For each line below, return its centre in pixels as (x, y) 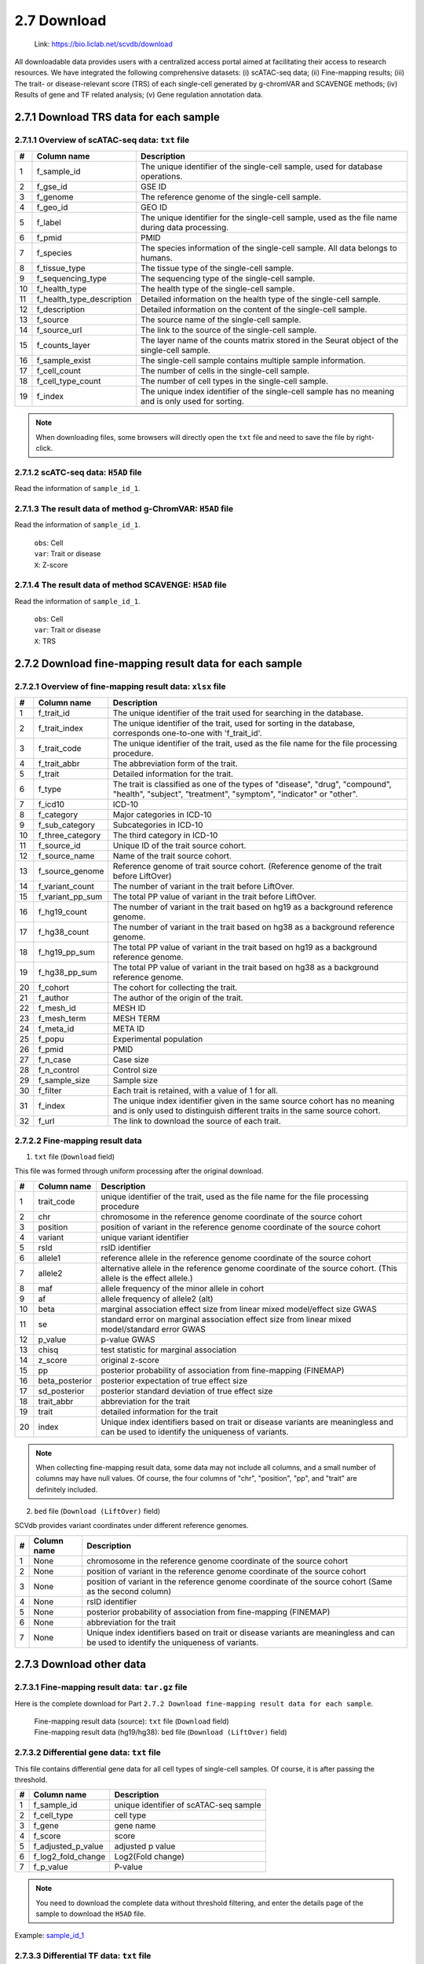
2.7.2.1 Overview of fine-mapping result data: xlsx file (120, 686)
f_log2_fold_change (69, 1856)
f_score (47, 1836)
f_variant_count (66, 886)
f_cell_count (59, 371)
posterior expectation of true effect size (174, 1380)
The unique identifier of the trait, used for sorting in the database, (234, 723)
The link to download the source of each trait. (197, 1121)
